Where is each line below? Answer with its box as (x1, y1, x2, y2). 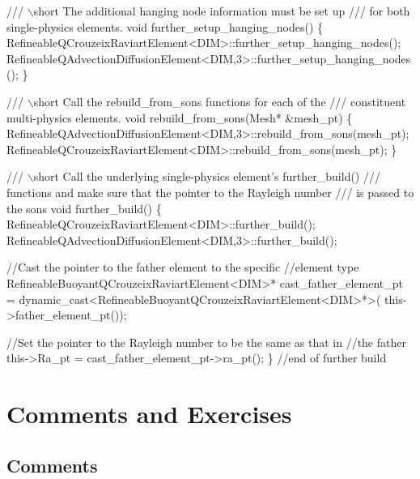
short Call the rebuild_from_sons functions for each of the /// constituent (33, 92, 406, 109)
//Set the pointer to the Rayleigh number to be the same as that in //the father (6, 333, 406, 350)
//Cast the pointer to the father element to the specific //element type (6, 259, 359, 276)
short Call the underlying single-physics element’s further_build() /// (33, 168, 380, 185)
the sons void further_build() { (6, 199, 162, 216)
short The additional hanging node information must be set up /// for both (33, 2, 410, 19)
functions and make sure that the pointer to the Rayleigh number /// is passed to (6, 183, 414, 200)
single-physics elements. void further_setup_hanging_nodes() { (6, 18, 324, 35)
